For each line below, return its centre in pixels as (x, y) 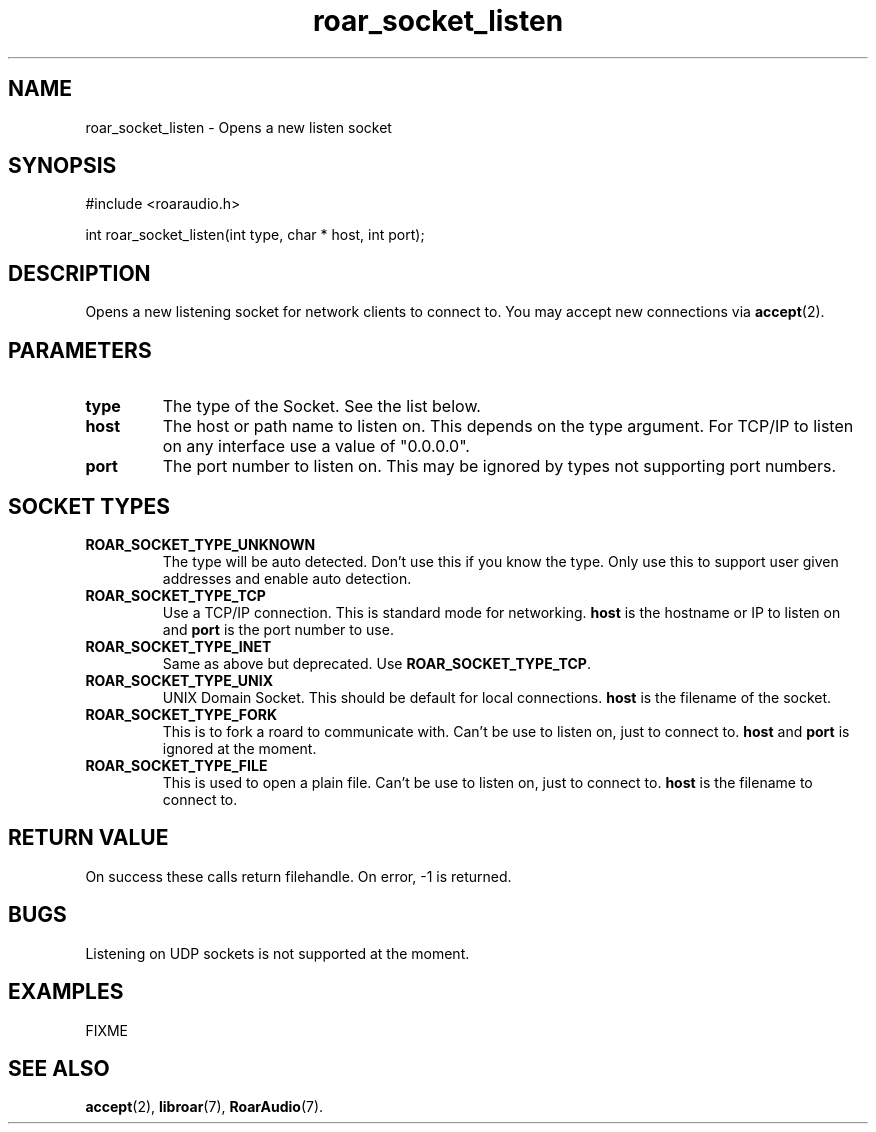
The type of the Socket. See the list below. (321, 406)
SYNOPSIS (62, 166)
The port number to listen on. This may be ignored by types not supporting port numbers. (499, 466)
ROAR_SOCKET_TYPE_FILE (176, 765)
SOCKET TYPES (89, 506)
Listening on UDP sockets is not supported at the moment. (277, 953)
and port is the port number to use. (278, 629)
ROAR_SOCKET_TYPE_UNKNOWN (200, 544)
